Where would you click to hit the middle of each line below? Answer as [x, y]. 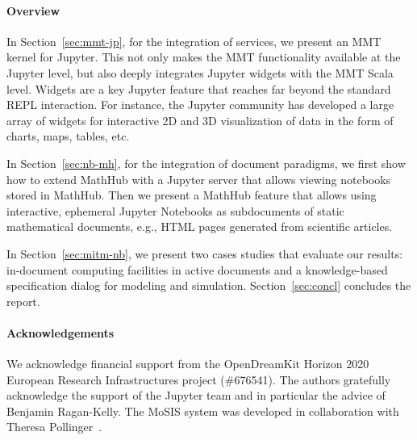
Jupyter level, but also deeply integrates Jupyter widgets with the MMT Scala [200, 72]
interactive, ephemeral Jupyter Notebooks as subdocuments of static [175, 210]
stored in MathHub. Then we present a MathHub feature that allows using [192, 195]
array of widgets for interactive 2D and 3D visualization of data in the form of [200, 120]
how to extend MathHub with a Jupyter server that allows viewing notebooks [199, 179]
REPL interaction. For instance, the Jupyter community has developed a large [200, 105]
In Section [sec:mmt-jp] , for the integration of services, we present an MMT [194, 41]
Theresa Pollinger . [54, 427]
